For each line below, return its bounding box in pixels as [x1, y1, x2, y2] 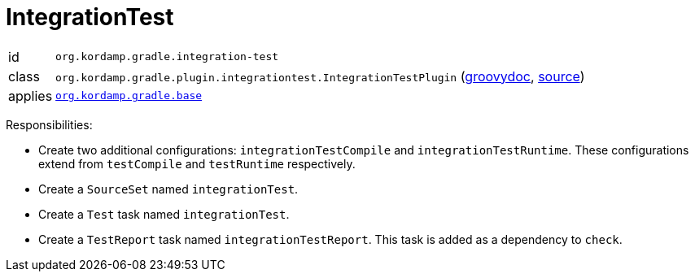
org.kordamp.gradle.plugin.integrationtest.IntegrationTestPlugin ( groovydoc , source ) [55, 67, 585, 85]
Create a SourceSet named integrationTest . [38, 181, 299, 196]
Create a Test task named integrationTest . [38, 206, 290, 221]
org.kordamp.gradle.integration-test [55, 50, 279, 63]
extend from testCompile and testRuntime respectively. [38, 156, 356, 171]
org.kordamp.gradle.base [55, 89, 203, 102]
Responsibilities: [6, 117, 93, 132]
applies [8, 87, 53, 104]
